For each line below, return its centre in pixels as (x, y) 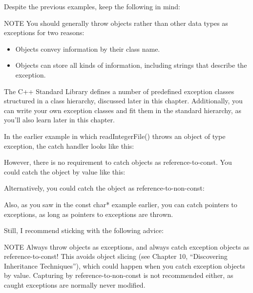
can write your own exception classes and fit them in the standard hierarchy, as (123, 110)
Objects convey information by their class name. (88, 49)
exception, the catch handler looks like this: (69, 146)
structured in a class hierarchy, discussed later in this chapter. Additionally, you (123, 101)
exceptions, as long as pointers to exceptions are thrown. (89, 214)
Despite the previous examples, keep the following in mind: (92, 6)
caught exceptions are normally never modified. (75, 285)
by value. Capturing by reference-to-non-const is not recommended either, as (119, 275)
